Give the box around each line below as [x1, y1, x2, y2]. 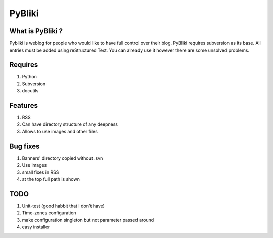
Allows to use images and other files [22, 128, 98, 134]
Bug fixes [9, 141, 40, 150]
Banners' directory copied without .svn [22, 155, 103, 161]
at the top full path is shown [22, 176, 80, 182]
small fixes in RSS [22, 169, 59, 175]
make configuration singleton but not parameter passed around [22, 217, 154, 223]
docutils [22, 88, 39, 94]
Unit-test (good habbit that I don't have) [22, 203, 105, 209]
